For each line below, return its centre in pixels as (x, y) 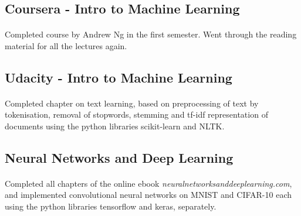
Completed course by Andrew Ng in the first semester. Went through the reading (151, 34)
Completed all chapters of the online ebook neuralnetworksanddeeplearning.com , (148, 183)
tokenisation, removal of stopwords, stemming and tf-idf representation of (136, 114)
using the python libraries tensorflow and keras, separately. (111, 206)
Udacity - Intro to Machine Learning (119, 77)
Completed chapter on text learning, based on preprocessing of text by (132, 103)
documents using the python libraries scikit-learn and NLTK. (115, 126)
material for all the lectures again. (66, 45)
